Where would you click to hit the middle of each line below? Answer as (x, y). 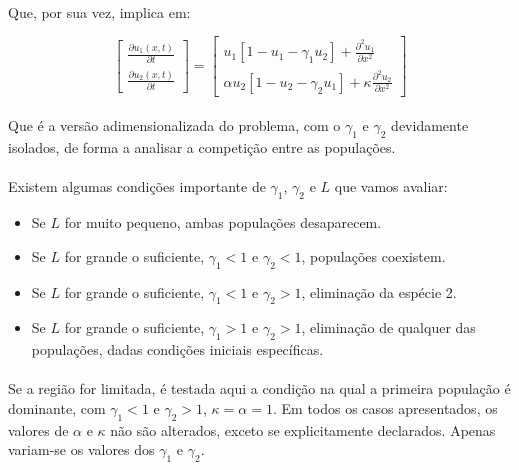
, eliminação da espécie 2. (379, 291)
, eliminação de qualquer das (388, 327)
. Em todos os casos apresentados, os (385, 407)
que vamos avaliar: (391, 186)
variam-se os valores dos (81, 449)
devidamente (430, 125)
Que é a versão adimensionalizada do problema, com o (174, 125)
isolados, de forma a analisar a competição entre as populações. (202, 147)
